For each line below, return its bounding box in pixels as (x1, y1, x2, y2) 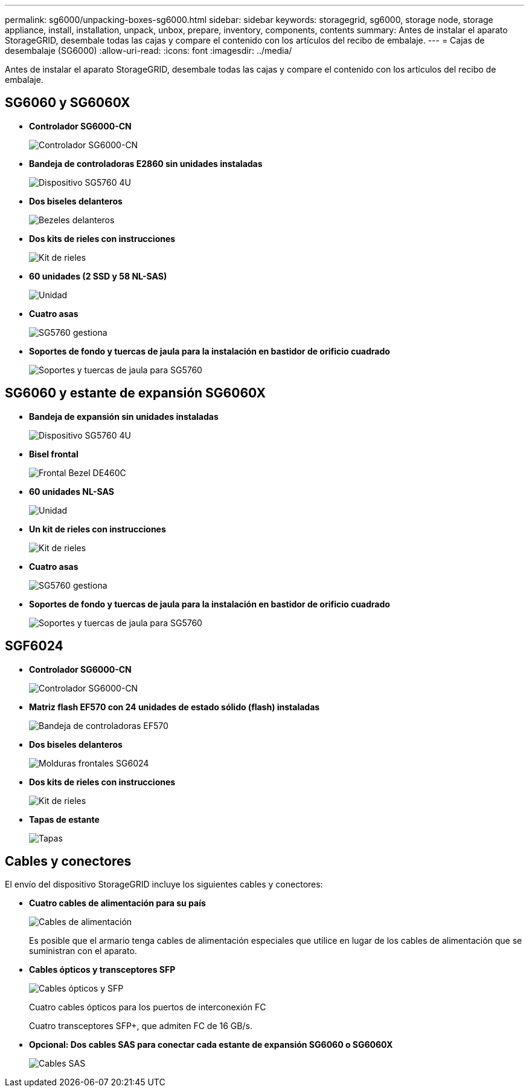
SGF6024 (5, 638, 63, 654)
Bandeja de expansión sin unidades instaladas (29, 411, 219, 422)
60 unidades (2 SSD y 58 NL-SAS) (29, 270, 167, 281)
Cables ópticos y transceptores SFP (29, 964, 176, 975)
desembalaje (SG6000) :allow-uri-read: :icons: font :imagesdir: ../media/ (5, 45, 292, 56)
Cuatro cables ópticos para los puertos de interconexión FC (29, 1002, 266, 1013)
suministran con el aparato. (29, 946, 137, 956)
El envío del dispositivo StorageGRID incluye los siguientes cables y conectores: (5, 879, 323, 890)
